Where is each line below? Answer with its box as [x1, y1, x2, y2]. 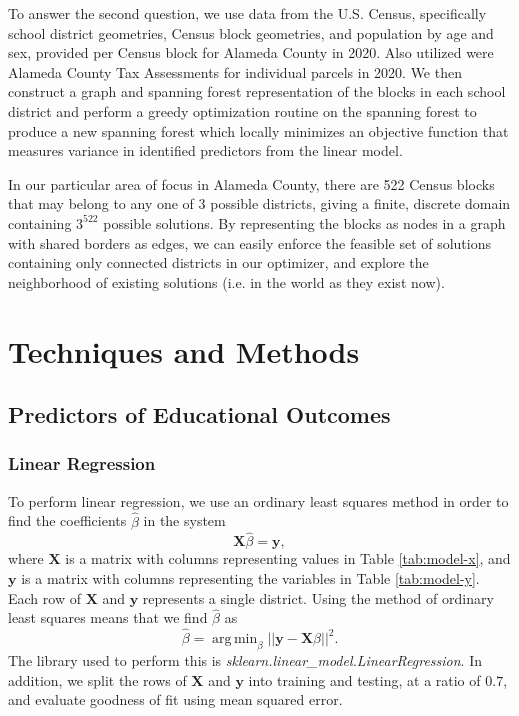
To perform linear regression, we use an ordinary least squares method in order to [8, 490, 509, 511]
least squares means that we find [8, 607, 208, 628]
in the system [143, 510, 226, 531]
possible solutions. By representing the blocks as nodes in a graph [103, 212, 506, 233]
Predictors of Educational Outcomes [8, 399, 391, 430]
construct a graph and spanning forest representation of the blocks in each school [8, 81, 506, 102]
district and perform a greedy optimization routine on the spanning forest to [8, 100, 477, 121]
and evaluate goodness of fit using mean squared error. [8, 689, 343, 710]
